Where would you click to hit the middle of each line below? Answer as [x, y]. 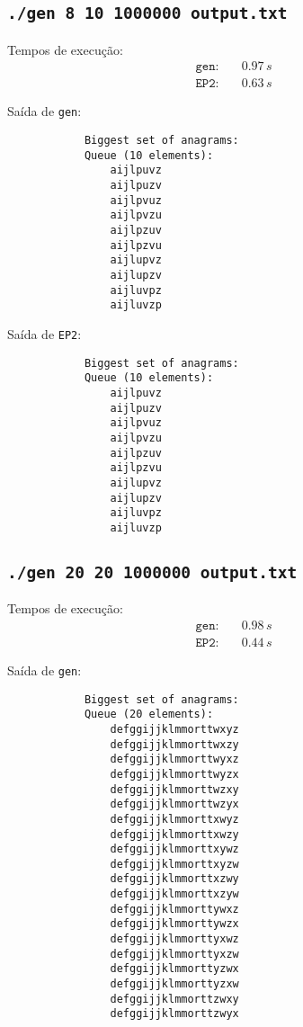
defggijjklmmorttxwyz [174, 819]
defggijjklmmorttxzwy [174, 879]
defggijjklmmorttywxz [174, 909]
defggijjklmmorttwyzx [174, 774]
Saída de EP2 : [45, 333]
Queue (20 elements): [149, 714]
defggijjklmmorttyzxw [174, 984]
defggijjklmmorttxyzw [174, 864]
